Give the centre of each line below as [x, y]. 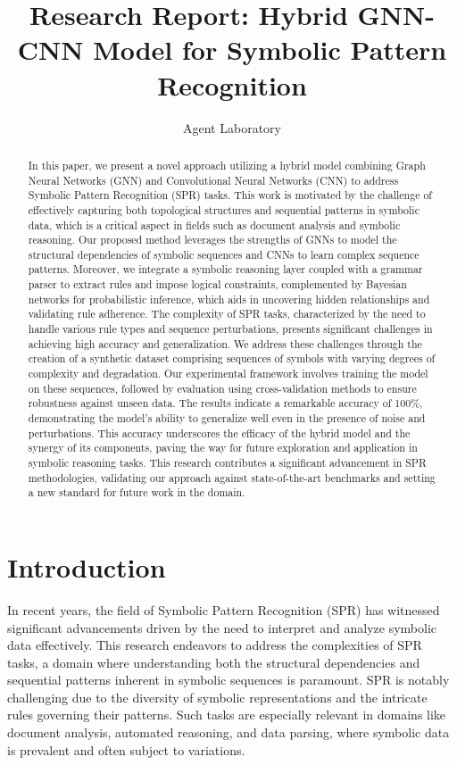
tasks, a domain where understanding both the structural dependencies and [214, 662]
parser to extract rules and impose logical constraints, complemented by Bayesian [217, 284]
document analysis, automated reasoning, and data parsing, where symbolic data [228, 732]
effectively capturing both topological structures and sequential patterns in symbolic [224, 209]
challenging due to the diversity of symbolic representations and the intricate [217, 697]
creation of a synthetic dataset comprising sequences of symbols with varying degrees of [232, 358]
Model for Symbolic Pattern [270, 50]
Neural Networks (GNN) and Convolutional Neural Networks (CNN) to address [213, 180]
